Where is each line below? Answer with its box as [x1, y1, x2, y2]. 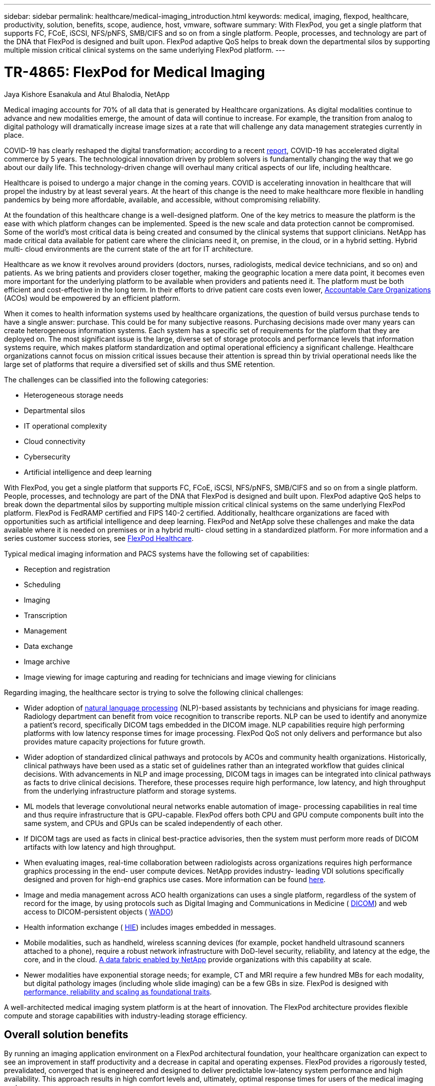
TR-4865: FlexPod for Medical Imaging [4, 63, 265, 81]
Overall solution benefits [4, 1028, 129, 1041]
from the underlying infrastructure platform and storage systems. [24, 786, 237, 795]
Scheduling [24, 580, 61, 589]
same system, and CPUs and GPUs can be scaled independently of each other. [24, 818, 283, 827]
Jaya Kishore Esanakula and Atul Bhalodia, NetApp [4, 90, 170, 98]
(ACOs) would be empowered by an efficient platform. [4, 293, 181, 302]
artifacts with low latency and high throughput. [24, 842, 176, 851]
